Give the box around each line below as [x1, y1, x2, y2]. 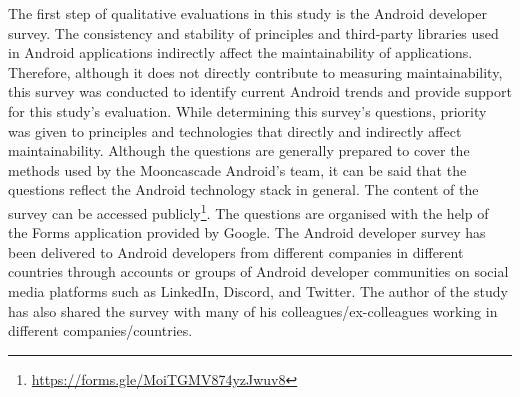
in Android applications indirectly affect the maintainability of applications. [8, 42, 473, 63]
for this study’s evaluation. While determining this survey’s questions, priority [8, 100, 487, 121]
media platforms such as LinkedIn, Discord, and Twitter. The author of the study [8, 280, 508, 301]
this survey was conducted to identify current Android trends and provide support [8, 81, 512, 102]
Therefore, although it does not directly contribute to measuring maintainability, [8, 61, 503, 82]
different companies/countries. [8, 320, 193, 341]
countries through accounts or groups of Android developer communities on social [8, 261, 509, 282]
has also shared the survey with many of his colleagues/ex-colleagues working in [8, 300, 498, 321]
